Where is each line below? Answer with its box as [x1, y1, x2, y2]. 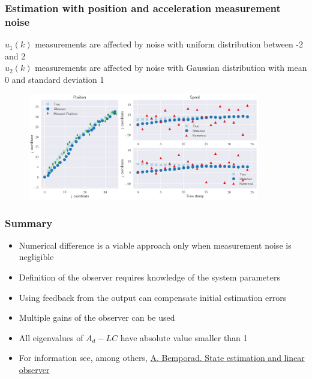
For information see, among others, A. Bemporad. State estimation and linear [19, 351, 305, 364]
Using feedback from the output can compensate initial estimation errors [19, 291, 287, 303]
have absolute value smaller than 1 [120, 331, 248, 344]
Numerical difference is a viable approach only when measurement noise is [19, 238, 292, 251]
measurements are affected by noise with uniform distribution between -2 [35, 38, 304, 50]
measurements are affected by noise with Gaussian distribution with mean [35, 61, 307, 74]
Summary [5, 215, 53, 230]
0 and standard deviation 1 [5, 73, 104, 85]
